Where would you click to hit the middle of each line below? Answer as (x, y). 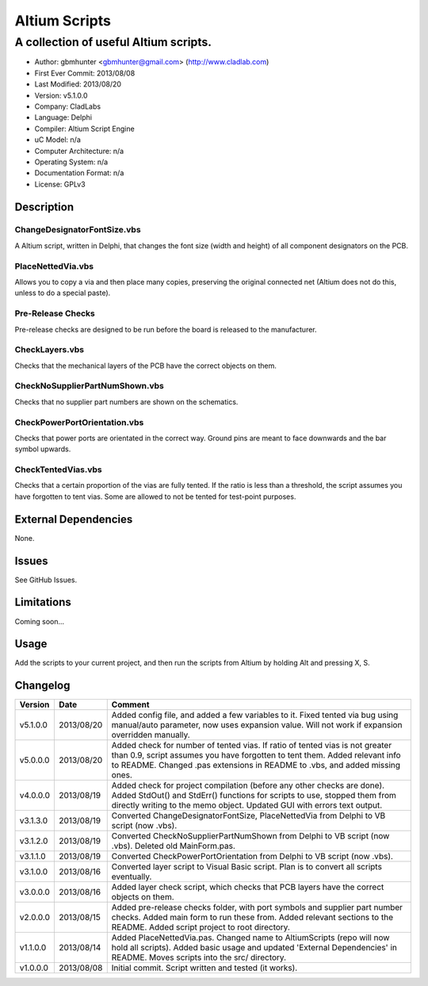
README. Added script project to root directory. (201, 927)
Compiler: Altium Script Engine (84, 129)
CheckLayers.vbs (50, 350)
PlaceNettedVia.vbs (54, 266)
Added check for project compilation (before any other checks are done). (248, 785)
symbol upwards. (43, 449)
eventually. (132, 877)
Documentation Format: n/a (79, 173)
